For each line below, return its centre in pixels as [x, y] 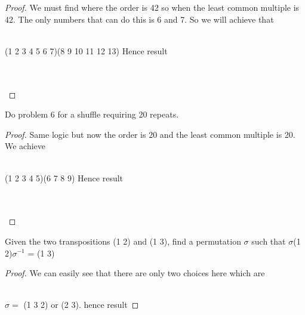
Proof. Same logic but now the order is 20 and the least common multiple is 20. [150, 134]
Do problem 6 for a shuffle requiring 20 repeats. [92, 114]
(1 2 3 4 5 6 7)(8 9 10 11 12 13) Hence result [86, 50]
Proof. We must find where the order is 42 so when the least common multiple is [152, 7]
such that [269, 241]
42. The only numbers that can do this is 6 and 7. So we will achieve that [139, 19]
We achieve [25, 146]
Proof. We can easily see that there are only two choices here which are [135, 273]
